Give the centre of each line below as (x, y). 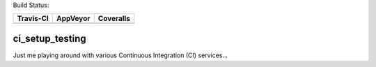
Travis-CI (33, 19)
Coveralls (114, 19)
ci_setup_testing (49, 38)
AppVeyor (73, 19)
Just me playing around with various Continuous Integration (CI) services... (120, 55)
